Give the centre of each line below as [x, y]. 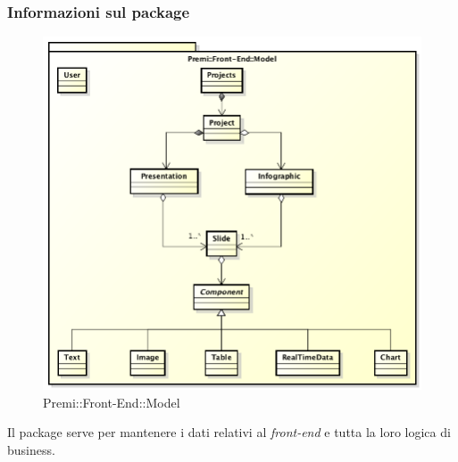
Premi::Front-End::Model [112, 402]
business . [31, 450]
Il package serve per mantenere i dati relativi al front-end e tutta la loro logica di [229, 432]
